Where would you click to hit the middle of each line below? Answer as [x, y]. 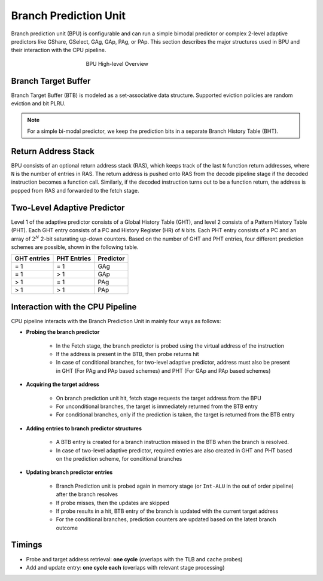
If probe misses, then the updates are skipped [113, 503]
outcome [67, 528]
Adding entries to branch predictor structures [84, 428]
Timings [27, 545]
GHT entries [32, 258]
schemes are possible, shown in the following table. [75, 247]
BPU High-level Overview [117, 63]
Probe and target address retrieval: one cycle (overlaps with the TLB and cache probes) [134, 559]
